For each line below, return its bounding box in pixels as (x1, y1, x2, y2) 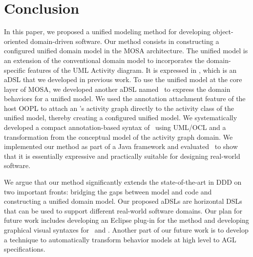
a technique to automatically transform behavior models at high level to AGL (4, 234, 236, 244)
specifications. (4, 244, 45, 254)
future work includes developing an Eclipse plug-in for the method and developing (4, 215, 249, 225)
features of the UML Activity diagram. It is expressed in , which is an (27, 64, 237, 75)
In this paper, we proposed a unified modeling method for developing (4, 26, 211, 37)
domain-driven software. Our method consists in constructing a (30, 36, 219, 46)
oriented (4, 36, 28, 46)
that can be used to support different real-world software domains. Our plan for (4, 205, 242, 215)
